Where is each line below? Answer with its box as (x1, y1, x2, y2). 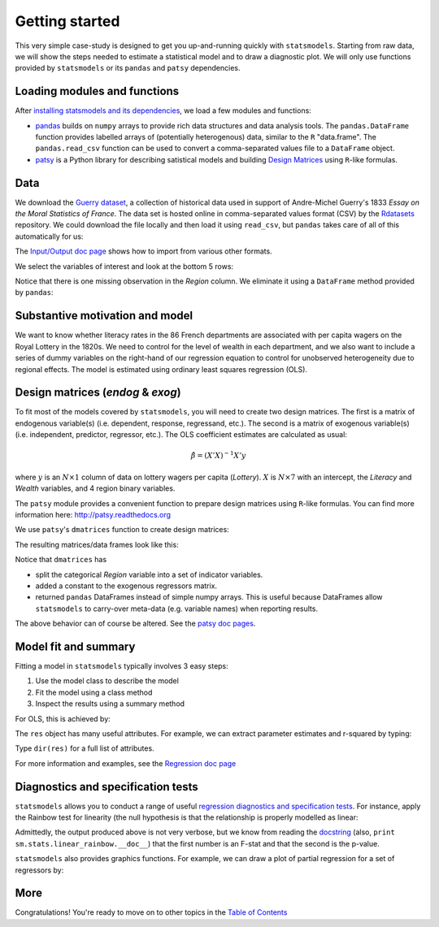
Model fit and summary (15, 639, 136, 653)
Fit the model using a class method (35, 687, 153, 697)
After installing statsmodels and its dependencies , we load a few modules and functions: (15, 106, 312, 115)
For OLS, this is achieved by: (15, 713, 111, 723)
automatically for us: (15, 232, 84, 241)
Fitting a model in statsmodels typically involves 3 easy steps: (15, 661, 229, 670)
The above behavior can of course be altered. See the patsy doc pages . (15, 618, 256, 629)
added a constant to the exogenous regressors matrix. (35, 581, 218, 591)
